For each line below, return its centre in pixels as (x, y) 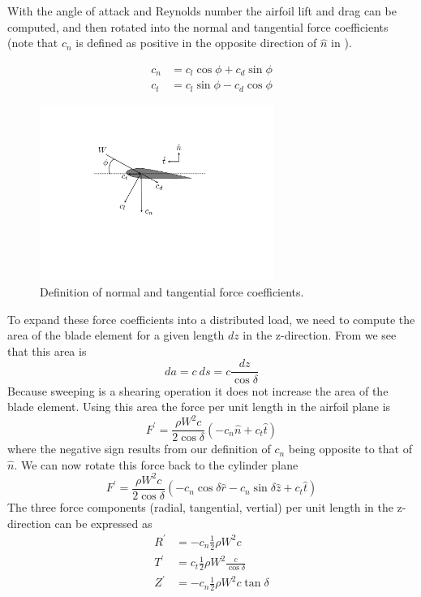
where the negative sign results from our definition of (139, 449)
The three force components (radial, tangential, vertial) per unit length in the (200, 507)
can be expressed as (103, 523)
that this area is (47, 350)
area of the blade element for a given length (116, 335)
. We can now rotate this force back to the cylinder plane (156, 464)
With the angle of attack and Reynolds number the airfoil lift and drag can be (202, 11)
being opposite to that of (350, 449)
